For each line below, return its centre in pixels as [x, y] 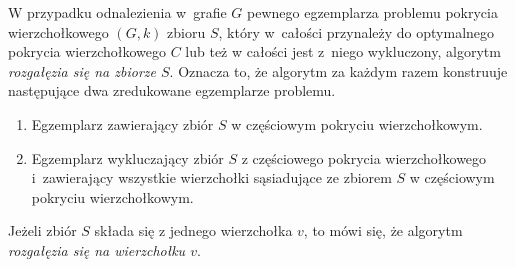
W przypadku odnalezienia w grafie [117, 12]
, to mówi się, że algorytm [383, 230]
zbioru [186, 31]
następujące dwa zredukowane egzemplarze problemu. [172, 90]
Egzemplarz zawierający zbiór [122, 123]
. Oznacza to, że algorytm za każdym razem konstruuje [338, 70]
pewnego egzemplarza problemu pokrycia [372, 12]
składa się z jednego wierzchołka [193, 230]
